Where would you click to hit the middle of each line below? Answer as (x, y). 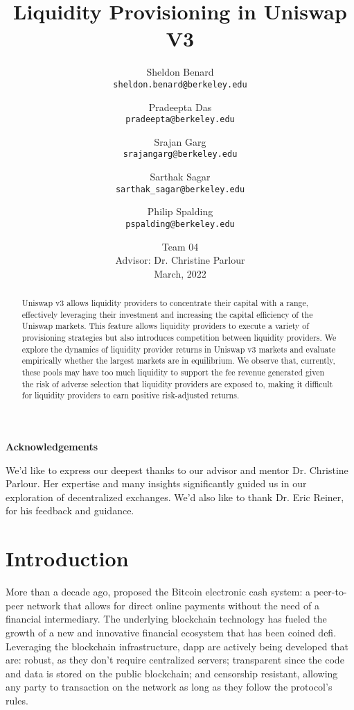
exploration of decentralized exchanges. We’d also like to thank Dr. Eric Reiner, (175, 497)
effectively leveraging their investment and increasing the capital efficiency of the (167, 314)
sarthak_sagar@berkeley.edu (180, 189)
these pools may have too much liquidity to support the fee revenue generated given (173, 372)
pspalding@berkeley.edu (180, 224)
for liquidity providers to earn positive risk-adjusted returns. (131, 395)
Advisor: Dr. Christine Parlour (180, 260)
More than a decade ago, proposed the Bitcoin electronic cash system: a (158, 592)
